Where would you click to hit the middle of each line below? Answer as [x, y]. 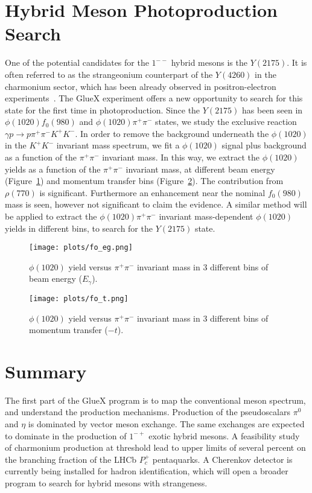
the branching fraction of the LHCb [71, 459]
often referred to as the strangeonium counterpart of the [109, 74]
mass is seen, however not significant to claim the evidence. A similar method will [156, 204]
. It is [297, 62]
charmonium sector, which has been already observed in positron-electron [141, 86]
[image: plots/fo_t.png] [79, 298]
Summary [46, 371]
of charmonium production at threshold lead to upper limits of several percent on [155, 447]
